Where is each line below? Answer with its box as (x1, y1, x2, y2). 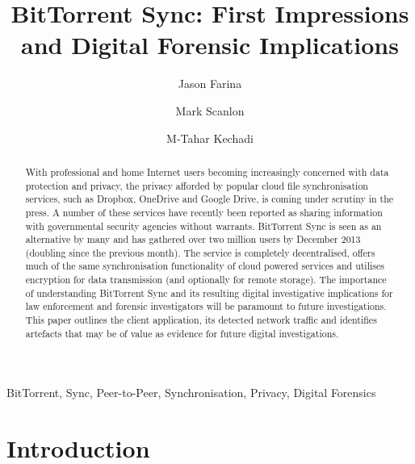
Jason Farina (178, 75, 242, 92)
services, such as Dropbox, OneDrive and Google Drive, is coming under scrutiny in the (25, 192, 394, 206)
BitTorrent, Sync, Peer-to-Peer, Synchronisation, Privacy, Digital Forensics (6, 384, 376, 401)
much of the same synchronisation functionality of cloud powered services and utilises (25, 259, 384, 273)
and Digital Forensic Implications (21, 28, 399, 61)
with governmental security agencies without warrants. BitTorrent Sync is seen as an (25, 219, 382, 232)
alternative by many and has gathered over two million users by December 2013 (25, 232, 361, 246)
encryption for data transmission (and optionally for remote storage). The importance (25, 273, 387, 286)
